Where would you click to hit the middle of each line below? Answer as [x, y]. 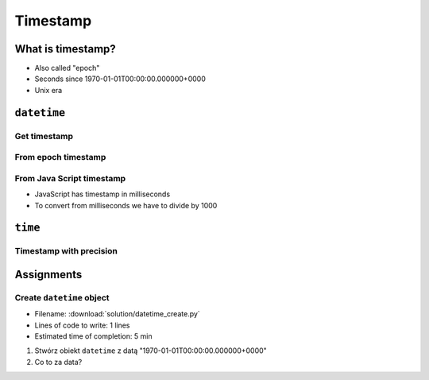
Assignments [48, 274]
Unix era [48, 90]
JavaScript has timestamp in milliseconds [102, 194]
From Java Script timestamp [70, 178]
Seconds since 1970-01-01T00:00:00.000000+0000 [120, 79]
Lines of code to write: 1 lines [82, 325]
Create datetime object [62, 297]
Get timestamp [44, 136]
